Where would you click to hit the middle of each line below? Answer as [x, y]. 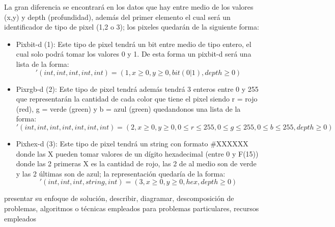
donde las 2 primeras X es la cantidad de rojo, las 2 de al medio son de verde [136, 163]
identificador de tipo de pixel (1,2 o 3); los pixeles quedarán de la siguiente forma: [132, 27]
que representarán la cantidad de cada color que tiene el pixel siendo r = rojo [137, 99]
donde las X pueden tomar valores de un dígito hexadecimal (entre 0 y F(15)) [137, 153]
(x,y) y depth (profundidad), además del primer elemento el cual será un [117, 17]
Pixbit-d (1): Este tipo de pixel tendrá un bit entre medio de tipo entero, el [134, 44]
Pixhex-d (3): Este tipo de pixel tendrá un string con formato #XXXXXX [132, 143]
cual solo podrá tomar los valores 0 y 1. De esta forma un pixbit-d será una [134, 54]
